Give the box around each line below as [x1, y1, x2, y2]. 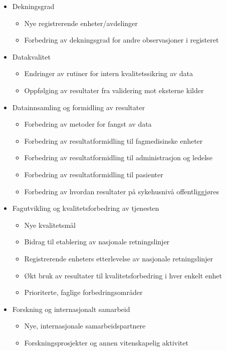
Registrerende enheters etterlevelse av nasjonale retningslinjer [24, 253, 213, 263]
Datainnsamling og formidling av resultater [12, 102, 145, 112]
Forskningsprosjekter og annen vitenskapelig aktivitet [24, 337, 188, 347]
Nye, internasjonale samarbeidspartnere [24, 320, 146, 331]
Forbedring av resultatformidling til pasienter [24, 169, 163, 179]
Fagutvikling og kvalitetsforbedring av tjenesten [12, 203, 159, 213]
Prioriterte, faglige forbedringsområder [24, 287, 143, 297]
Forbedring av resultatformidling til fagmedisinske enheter [24, 135, 203, 146]
